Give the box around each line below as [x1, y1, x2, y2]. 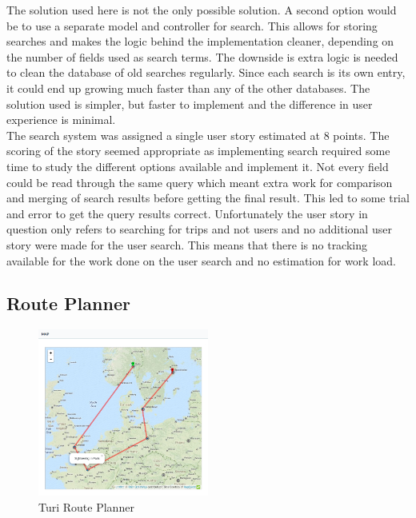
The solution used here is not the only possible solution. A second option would [6, 2, 397, 18]
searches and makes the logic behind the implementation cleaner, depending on [6, 33, 394, 50]
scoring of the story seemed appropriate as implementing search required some [6, 142, 390, 159]
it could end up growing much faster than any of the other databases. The [6, 79, 370, 96]
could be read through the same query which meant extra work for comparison [6, 173, 393, 190]
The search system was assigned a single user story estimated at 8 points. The [6, 126, 390, 143]
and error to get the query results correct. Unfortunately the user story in [6, 205, 368, 221]
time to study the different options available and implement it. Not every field [6, 157, 389, 174]
